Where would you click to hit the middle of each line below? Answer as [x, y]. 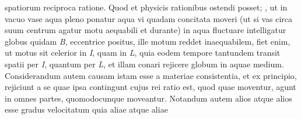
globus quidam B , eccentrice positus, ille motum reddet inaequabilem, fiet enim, [148, 41]
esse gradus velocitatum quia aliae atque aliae [86, 109]
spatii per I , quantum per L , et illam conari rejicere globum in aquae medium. [144, 64]
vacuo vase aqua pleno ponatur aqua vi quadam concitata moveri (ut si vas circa [149, 18]
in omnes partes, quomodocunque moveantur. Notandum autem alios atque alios [148, 98]
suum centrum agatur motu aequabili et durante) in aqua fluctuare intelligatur [146, 30]
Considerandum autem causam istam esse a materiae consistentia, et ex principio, [151, 75]
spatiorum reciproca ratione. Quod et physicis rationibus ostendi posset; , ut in [146, 7]
